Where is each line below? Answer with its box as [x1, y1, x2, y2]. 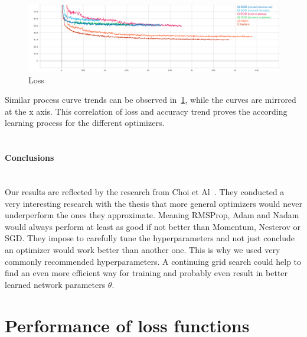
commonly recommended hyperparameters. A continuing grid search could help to [5, 255, 302, 267]
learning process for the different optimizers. [5, 116, 165, 129]
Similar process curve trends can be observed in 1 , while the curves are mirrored [5, 93, 296, 106]
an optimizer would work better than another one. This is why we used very [5, 243, 280, 255]
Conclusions [5, 151, 54, 164]
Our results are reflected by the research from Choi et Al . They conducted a [5, 185, 285, 197]
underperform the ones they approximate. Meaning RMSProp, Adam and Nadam [5, 209, 299, 221]
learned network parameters [5, 278, 106, 290]
